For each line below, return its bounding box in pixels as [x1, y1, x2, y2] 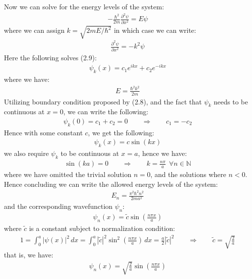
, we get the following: [88, 127, 155, 137]
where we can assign [4, 25, 65, 35]
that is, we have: [4, 250, 54, 260]
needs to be [214, 96, 248, 106]
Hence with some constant [4, 127, 83, 137]
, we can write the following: [63, 106, 148, 117]
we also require [4, 148, 49, 158]
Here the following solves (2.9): [4, 52, 97, 62]
